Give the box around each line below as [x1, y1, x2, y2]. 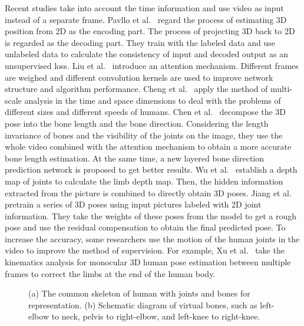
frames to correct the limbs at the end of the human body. [5, 267, 216, 279]
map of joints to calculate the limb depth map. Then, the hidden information [5, 174, 283, 187]
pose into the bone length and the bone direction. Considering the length [5, 117, 269, 129]
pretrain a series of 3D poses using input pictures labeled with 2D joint [5, 198, 262, 210]
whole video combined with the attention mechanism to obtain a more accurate [5, 140, 292, 153]
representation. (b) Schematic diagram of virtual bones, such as [28, 298, 257, 311]
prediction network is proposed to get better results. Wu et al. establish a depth [5, 163, 298, 176]
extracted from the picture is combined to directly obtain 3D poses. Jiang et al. [5, 186, 292, 199]
